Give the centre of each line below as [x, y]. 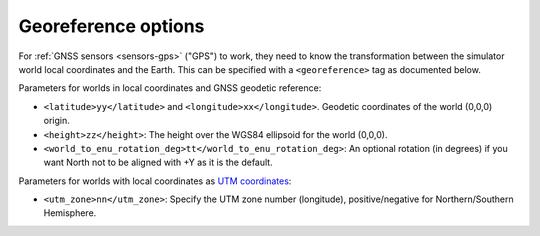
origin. [56, 121]
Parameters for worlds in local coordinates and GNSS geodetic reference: [170, 88]
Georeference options [111, 26]
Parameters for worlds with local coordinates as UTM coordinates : [155, 181]
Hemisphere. [70, 213]
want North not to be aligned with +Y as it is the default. [158, 162]
